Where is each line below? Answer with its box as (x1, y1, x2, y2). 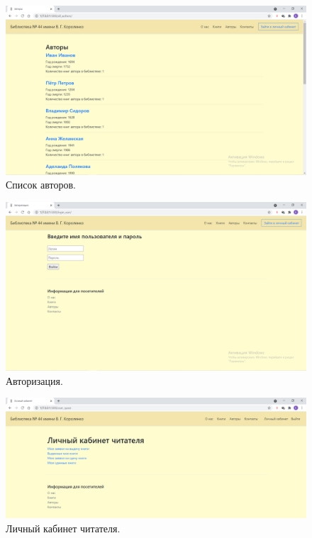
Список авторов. (6, 177, 76, 192)
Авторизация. (6, 373, 63, 388)
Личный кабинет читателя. (6, 520, 121, 535)
